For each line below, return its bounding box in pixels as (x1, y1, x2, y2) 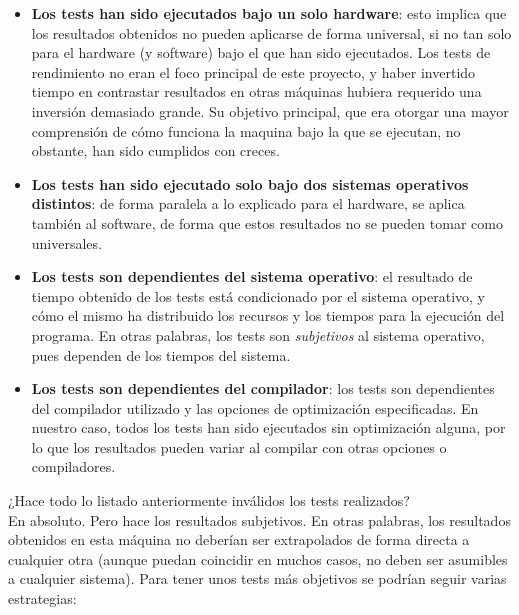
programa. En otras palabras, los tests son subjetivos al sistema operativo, (31, 324, 485, 345)
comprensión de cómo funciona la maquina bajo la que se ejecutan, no (31, 120, 461, 141)
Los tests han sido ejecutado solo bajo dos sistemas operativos (31, 173, 469, 194)
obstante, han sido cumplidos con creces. (31, 140, 280, 161)
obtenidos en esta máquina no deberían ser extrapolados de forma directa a (8, 529, 470, 550)
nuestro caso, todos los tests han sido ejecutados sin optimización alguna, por (31, 417, 506, 438)
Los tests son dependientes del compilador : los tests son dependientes (31, 378, 495, 399)
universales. (31, 232, 102, 253)
